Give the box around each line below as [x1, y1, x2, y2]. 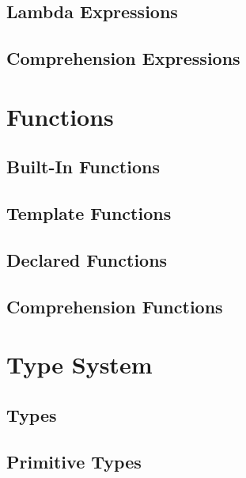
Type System [6, 348, 153, 381]
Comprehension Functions [6, 294, 223, 318]
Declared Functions [6, 247, 168, 271]
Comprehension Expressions [6, 46, 240, 70]
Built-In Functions [6, 154, 160, 179]
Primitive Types [6, 449, 142, 473]
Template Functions [6, 201, 172, 226]
